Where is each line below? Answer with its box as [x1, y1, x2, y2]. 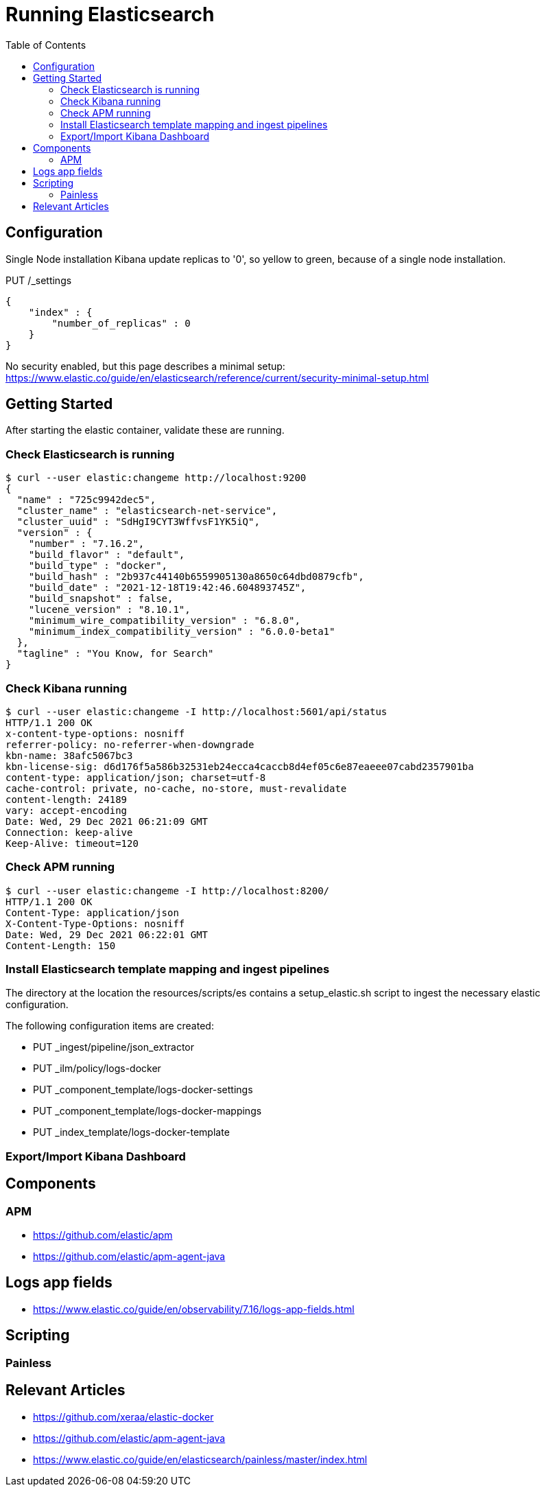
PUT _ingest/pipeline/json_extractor [33, 1041, 194, 1053]
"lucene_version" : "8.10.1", [28, 604, 191, 616]
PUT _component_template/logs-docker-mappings [33, 1105, 262, 1117]
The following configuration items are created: [5, 1020, 214, 1032]
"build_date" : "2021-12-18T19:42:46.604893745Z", [28, 582, 307, 594]
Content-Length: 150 [5, 940, 116, 951]
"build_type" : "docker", [28, 560, 168, 572]
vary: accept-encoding [5, 804, 128, 816]
